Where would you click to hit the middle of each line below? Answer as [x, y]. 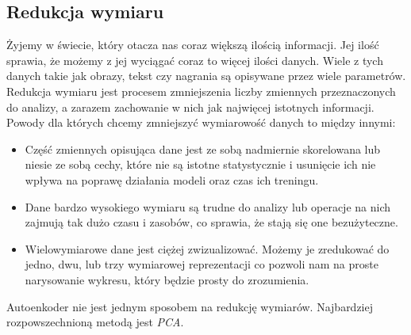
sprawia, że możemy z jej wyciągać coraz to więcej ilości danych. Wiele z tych [195, 60]
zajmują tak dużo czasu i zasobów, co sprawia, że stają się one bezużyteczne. [211, 222]
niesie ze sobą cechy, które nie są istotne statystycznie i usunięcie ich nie [200, 164]
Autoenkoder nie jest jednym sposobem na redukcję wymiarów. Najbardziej [190, 306]
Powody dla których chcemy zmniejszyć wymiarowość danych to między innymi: [201, 122]
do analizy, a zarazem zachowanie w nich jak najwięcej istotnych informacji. [190, 107]
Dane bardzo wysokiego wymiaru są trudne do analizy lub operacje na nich [207, 206]
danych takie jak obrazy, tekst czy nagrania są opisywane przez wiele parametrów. [206, 76]
